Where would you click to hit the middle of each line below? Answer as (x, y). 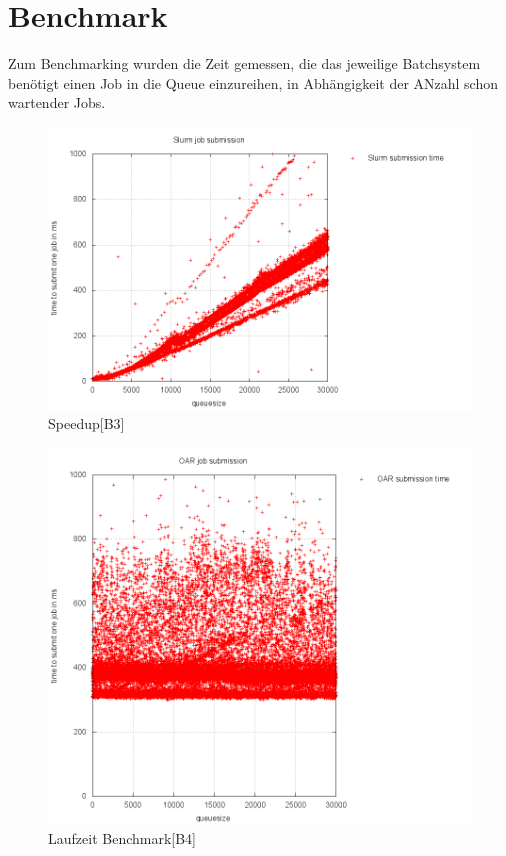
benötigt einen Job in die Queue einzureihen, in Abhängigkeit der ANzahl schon (253, 82)
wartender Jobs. (57, 102)
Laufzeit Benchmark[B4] (122, 838)
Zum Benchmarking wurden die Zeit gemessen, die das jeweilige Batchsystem (244, 63)
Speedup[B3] (86, 423)
